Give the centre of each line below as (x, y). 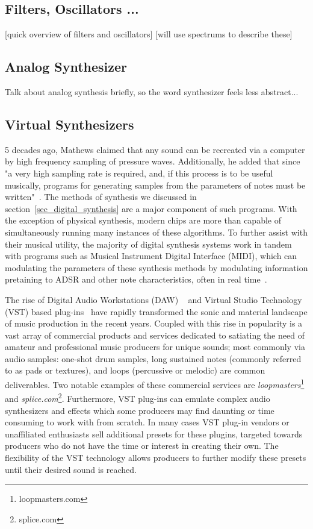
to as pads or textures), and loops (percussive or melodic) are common (135, 370)
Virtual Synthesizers (70, 124)
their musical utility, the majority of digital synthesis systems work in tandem (148, 244)
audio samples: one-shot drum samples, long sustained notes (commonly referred (153, 358)
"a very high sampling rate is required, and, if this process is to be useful (139, 173)
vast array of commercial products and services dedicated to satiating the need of (155, 335)
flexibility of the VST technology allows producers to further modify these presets (156, 457)
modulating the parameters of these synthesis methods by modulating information (156, 267)
